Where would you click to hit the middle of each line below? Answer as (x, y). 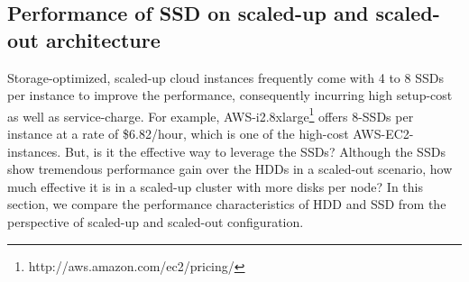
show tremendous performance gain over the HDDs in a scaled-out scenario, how (230, 169)
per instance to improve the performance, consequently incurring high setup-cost (230, 95)
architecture (103, 39)
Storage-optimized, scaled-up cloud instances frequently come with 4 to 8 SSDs (225, 77)
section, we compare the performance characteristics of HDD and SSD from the (227, 204)
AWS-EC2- (383, 134)
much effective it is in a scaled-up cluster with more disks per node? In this (215, 186)
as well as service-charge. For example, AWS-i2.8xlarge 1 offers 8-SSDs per (211, 114)
